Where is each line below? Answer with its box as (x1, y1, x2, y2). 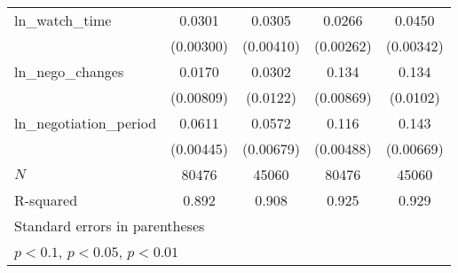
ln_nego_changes (14, 61, 124, 82)
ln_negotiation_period (14, 113, 157, 133)
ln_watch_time (14, 10, 112, 30)
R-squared (14, 190, 78, 210)
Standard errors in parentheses (14, 215, 205, 236)
